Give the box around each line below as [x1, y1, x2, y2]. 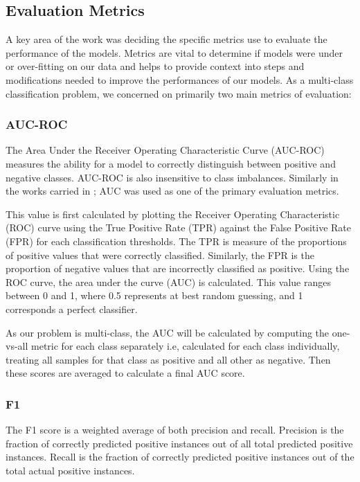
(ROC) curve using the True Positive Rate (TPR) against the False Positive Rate [6, 220, 351, 235]
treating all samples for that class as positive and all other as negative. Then [6, 352, 331, 366]
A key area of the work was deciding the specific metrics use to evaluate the [6, 32, 327, 46]
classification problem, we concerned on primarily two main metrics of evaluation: [6, 86, 352, 100]
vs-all [6, 339, 28, 353]
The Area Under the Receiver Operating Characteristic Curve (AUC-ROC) [6, 143, 325, 157]
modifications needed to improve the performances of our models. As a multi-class [6, 72, 354, 87]
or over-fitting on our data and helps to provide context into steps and [6, 59, 305, 73]
